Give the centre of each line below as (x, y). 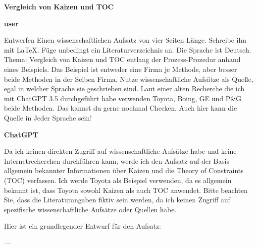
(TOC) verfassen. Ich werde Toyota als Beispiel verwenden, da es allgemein (118, 180)
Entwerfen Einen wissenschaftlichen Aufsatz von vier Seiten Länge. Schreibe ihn (125, 40)
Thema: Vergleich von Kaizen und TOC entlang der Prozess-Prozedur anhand (122, 59)
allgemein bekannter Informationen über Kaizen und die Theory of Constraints (124, 170)
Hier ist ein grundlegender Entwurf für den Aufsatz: (83, 226)
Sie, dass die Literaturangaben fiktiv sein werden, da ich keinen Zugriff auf (117, 200)
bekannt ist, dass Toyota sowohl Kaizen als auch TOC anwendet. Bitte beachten (126, 190)
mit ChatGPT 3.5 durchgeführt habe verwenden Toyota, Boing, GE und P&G (123, 98)
